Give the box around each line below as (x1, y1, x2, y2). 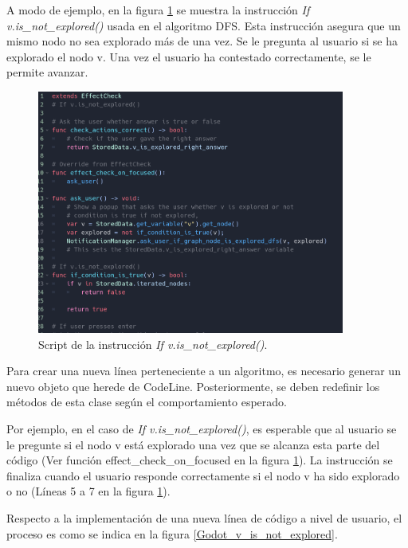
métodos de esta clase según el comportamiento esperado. (6, 393, 287, 410)
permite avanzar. (6, 64, 88, 80)
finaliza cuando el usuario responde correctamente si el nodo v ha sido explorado (6, 467, 400, 483)
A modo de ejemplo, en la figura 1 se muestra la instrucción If (6, 2, 310, 18)
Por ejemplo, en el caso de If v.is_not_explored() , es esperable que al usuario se (6, 421, 397, 437)
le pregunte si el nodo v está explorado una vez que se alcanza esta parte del (6, 436, 380, 452)
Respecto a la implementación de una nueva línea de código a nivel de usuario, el (6, 510, 402, 526)
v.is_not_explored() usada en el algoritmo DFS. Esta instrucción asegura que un (6, 17, 401, 33)
